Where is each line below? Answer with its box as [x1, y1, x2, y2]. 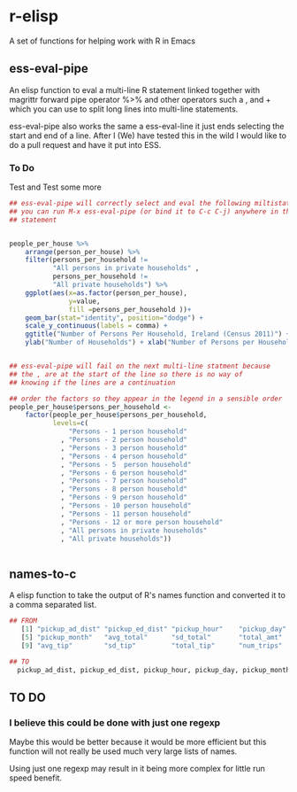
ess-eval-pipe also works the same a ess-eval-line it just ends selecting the [9, 120, 285, 131]
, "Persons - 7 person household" [60, 477, 188, 485]
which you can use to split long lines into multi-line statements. [9, 104, 239, 114]
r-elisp [9, 6, 59, 27]
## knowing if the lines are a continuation [9, 378, 176, 387]
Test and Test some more [9, 182, 102, 192]
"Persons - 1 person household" [68, 427, 188, 436]
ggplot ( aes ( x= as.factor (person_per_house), [25, 288, 188, 298]
